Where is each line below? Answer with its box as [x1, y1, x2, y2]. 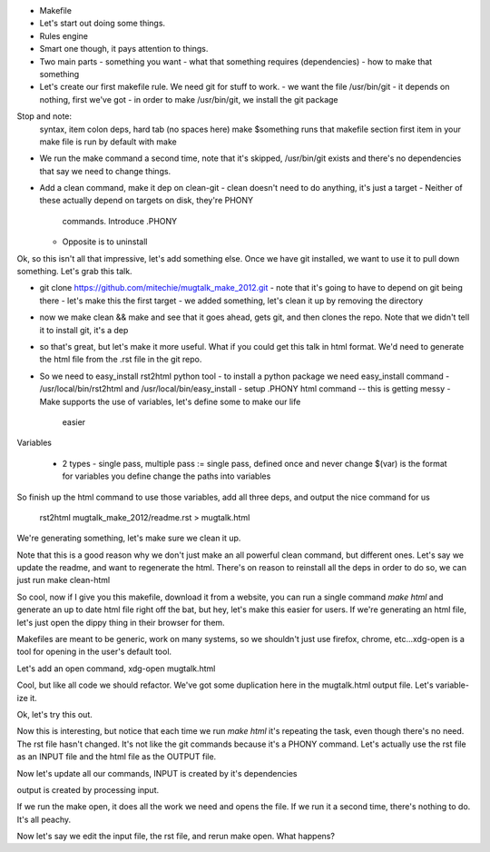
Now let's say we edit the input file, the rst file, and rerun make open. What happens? [16, 831, 336, 842]
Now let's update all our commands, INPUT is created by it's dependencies [16, 768, 298, 778]
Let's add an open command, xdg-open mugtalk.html [16, 663, 216, 674]
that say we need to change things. [39, 165, 171, 176]
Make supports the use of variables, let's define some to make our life [39, 396, 301, 407]
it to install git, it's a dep [39, 324, 129, 335]
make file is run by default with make [39, 136, 177, 147]
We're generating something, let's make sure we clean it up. [16, 532, 241, 544]
